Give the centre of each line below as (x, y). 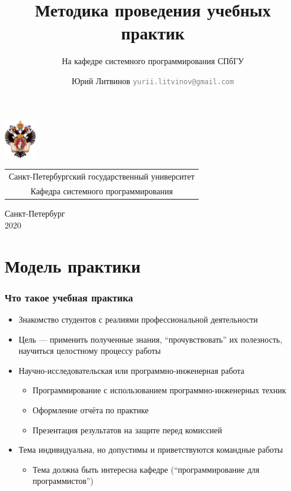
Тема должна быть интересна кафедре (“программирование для (146, 469)
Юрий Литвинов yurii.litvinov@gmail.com (153, 80)
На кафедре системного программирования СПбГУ (153, 61)
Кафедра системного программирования (101, 191)
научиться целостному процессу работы (90, 351)
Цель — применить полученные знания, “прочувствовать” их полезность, (150, 339)
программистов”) (63, 481)
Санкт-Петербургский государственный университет (102, 176)
